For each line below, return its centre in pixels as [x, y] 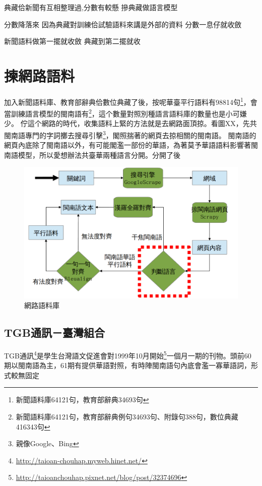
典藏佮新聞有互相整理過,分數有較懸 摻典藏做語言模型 [91, 7]
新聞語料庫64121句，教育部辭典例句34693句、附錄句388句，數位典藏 [127, 416]
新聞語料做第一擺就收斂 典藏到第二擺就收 [72, 41]
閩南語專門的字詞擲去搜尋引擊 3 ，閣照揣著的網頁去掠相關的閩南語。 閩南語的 [130, 134]
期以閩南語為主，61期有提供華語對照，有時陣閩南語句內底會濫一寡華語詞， [127, 365]
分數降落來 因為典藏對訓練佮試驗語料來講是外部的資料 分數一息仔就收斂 [123, 24]
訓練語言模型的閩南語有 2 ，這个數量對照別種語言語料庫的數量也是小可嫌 [129, 113]
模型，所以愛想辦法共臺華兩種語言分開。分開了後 [99, 155]
